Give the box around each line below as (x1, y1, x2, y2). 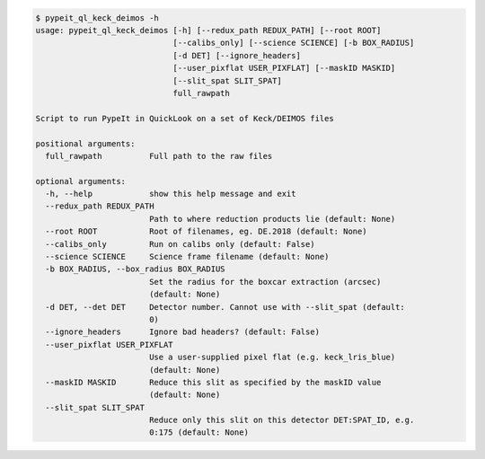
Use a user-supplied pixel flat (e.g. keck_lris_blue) (148, 352, 396, 363)
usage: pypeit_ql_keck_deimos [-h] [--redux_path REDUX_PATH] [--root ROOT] (35, 25, 382, 35)
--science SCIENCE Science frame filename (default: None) (45, 252, 330, 262)
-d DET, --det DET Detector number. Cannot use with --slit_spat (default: (45, 302, 406, 312)
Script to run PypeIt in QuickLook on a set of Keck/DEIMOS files (35, 113, 334, 123)
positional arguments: (35, 138, 136, 148)
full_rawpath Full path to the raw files (45, 151, 273, 161)
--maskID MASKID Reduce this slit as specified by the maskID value (45, 377, 382, 387)
